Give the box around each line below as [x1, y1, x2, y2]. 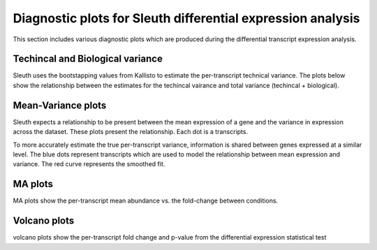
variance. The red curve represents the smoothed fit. [13, 160, 165, 168]
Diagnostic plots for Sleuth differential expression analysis [13, 10, 360, 26]
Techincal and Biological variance [13, 53, 163, 65]
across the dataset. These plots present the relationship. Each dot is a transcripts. [13, 128, 248, 136]
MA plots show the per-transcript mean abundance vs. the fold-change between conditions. [13, 196, 279, 205]
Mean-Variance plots [13, 99, 107, 111]
